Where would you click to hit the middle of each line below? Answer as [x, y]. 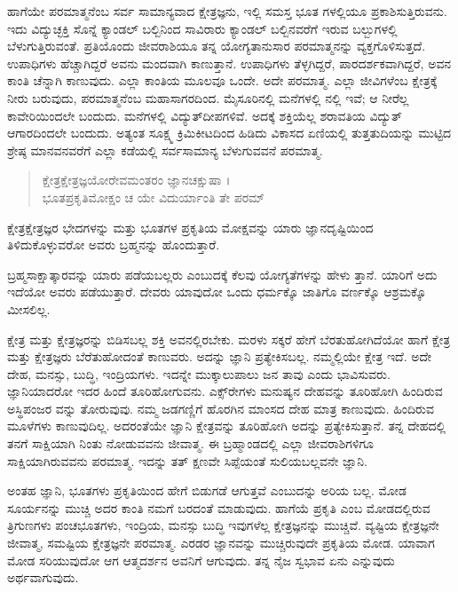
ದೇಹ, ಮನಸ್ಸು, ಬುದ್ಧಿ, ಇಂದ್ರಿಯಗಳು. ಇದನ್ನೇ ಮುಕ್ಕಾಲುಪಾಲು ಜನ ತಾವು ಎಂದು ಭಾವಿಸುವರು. [199, 373]
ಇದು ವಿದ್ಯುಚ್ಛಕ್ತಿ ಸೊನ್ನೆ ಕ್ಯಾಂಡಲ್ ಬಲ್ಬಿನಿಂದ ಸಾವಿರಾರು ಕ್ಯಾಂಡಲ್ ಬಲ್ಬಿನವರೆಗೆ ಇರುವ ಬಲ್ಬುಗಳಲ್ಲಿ [202, 28]
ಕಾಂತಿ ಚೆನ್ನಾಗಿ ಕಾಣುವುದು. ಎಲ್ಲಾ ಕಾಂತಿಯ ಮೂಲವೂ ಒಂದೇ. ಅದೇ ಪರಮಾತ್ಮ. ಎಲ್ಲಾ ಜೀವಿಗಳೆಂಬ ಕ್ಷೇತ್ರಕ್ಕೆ [222, 80]
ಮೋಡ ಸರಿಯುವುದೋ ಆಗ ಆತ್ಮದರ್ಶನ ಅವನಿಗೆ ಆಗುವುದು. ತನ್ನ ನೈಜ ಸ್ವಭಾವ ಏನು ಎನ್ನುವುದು [201, 560]
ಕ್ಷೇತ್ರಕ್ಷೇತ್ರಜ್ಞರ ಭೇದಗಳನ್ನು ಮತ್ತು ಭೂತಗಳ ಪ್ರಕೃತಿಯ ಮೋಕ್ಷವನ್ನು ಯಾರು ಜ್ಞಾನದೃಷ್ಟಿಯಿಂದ [190, 227]
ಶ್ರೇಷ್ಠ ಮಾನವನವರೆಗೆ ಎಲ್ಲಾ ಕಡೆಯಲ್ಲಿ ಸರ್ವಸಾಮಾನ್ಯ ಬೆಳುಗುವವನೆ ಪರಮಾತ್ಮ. [165, 150]
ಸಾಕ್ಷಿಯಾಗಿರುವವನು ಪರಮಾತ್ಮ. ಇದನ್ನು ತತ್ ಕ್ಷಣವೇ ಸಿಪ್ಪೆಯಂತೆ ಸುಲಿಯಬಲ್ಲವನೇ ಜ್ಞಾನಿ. [187, 460]
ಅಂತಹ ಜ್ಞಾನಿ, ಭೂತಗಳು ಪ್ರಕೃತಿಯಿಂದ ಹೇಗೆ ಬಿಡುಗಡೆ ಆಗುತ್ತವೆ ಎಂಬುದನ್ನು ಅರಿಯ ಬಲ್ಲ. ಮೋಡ [207, 490]
